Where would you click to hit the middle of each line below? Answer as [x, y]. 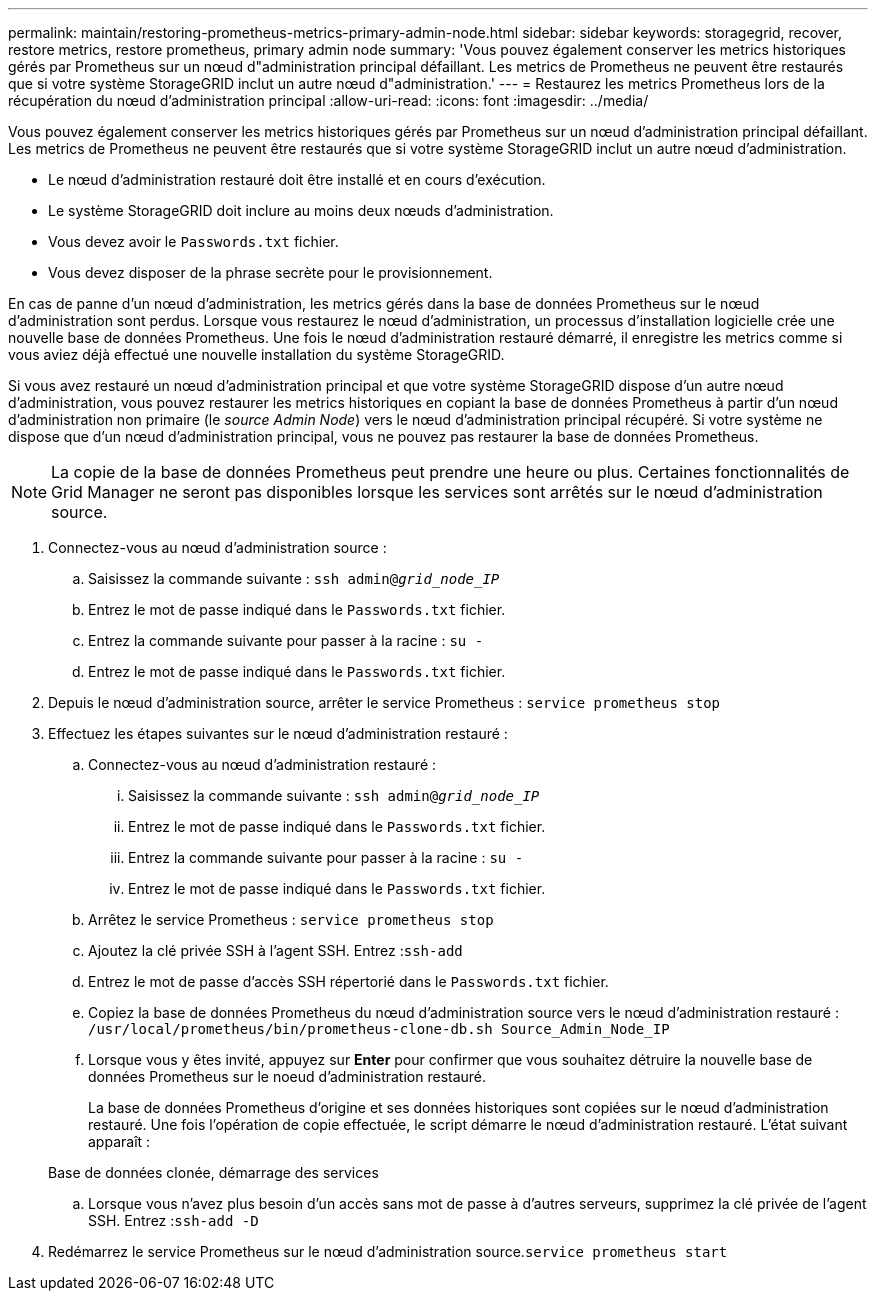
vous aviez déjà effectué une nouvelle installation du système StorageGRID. [256, 354]
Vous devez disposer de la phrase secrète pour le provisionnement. [270, 272]
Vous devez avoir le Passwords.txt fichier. [193, 241]
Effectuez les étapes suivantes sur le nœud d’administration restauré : [278, 733]
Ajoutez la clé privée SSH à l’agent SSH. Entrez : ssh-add [275, 950]
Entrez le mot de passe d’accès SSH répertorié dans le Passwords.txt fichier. [348, 981]
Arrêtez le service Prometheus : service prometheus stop [291, 919]
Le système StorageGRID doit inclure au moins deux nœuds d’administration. [301, 210]
